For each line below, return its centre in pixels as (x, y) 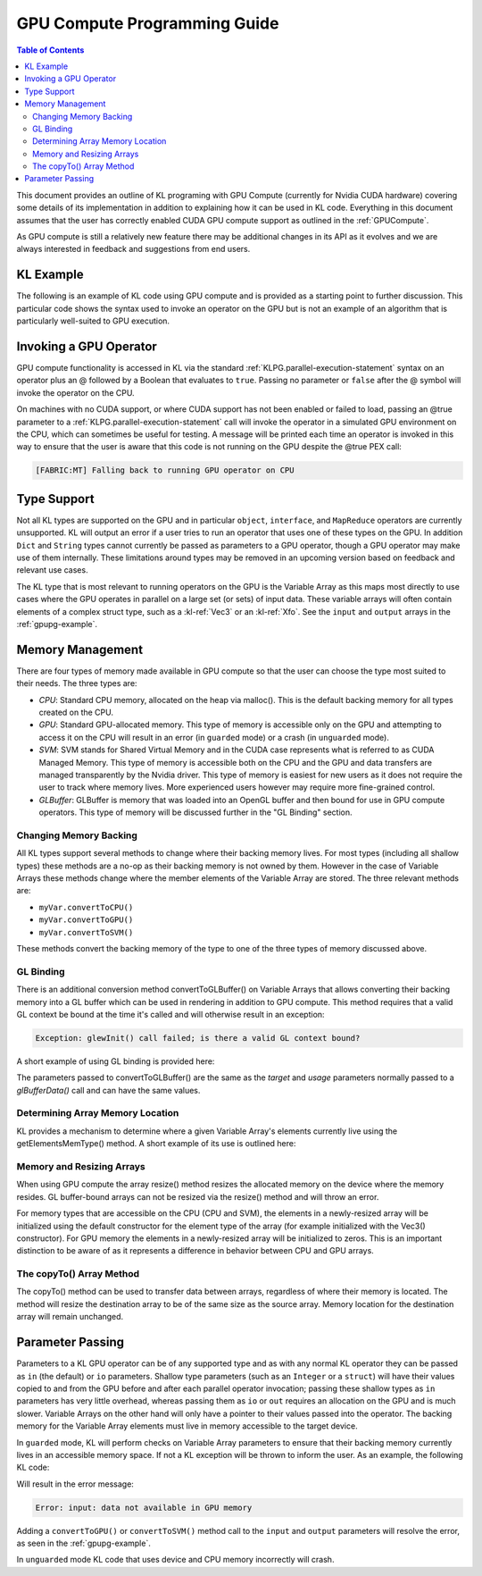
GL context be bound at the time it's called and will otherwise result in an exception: (170, 1014)
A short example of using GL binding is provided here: (116, 1061)
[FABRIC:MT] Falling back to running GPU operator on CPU (165, 470)
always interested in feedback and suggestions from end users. (133, 249)
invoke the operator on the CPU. (75, 392)
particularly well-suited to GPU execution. (93, 321)
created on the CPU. (76, 713)
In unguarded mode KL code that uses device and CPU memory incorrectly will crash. (175, 1560)
